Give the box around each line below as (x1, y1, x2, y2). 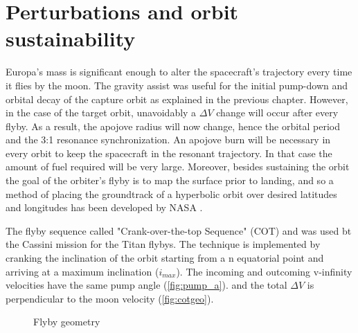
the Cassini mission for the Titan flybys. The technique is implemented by (6, 237, 321, 251)
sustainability (6, 24, 136, 53)
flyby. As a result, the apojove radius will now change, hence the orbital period (6, 118, 341, 133)
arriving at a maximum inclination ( (6, 264, 159, 278)
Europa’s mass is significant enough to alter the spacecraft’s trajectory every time (6, 64, 352, 79)
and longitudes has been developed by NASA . (6, 200, 203, 215)
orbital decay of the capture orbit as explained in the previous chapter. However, (6, 91, 348, 106)
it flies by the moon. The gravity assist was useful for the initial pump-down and (6, 78, 348, 92)
